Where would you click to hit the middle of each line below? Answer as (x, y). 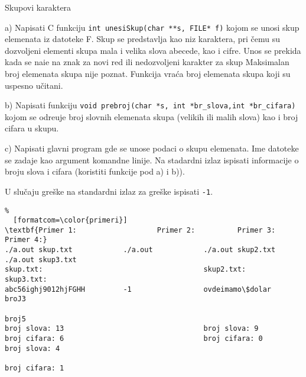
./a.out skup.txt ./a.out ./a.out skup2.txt (140, 250)
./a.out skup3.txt (41, 260)
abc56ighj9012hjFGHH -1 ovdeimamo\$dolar (138, 289)
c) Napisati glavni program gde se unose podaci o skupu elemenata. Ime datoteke (152, 148)
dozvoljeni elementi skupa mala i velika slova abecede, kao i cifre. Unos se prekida (153, 50)
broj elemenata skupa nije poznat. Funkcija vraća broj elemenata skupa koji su (148, 74)
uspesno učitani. (34, 85)
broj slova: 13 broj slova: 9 (132, 329)
